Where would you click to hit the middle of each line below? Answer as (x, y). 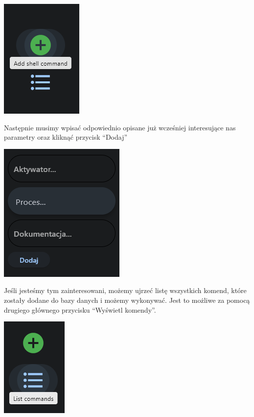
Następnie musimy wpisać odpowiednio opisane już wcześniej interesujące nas (120, 127)
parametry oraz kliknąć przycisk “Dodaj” (66, 137)
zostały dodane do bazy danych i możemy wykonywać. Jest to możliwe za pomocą (127, 300)
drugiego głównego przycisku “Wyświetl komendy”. (80, 309)
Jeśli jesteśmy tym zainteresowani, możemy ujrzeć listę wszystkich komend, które (125, 290)
